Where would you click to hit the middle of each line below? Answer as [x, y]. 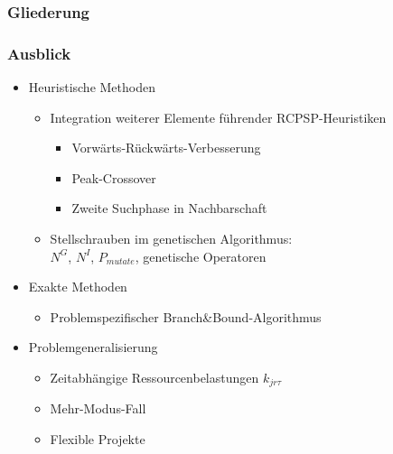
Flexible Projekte [98, 439]
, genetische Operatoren [201, 256]
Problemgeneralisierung [93, 347]
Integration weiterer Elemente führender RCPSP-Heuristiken [218, 117]
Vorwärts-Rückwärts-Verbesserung [166, 148]
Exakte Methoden [78, 287]
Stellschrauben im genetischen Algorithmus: [171, 239]
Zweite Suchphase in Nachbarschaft [169, 208]
